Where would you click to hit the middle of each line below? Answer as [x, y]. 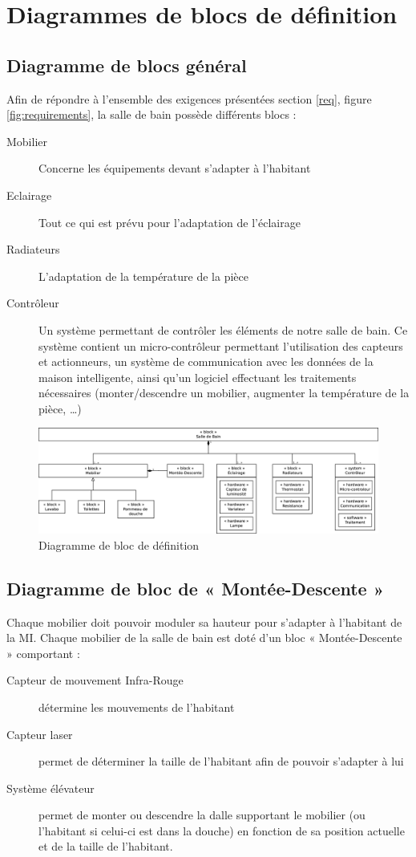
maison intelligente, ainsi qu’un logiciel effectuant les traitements [198, 377]
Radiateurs [33, 249]
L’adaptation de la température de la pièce [143, 276]
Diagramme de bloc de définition [119, 544]
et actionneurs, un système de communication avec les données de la [206, 361]
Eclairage [29, 195]
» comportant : [43, 653]
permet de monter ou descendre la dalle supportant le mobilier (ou [202, 815]
